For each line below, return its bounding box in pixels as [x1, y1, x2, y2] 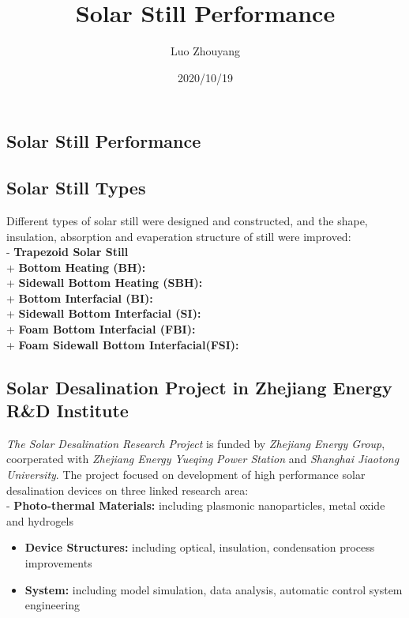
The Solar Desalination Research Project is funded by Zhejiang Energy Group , [6, 435, 385, 451]
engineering [24, 597, 81, 613]
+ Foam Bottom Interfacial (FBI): [6, 321, 196, 337]
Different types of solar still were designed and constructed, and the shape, [6, 212, 368, 228]
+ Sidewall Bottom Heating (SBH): [6, 274, 203, 291]
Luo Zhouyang [170, 43, 241, 59]
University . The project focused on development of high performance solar [6, 466, 366, 483]
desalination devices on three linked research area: [6, 481, 249, 498]
